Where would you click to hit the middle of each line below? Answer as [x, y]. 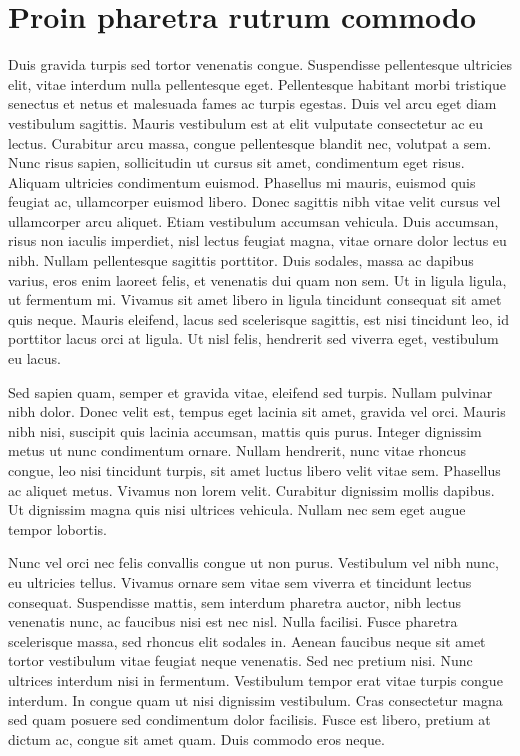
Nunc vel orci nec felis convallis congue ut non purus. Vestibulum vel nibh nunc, [253, 562]
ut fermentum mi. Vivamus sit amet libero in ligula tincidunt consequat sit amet [255, 299]
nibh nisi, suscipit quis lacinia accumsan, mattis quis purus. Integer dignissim [245, 430]
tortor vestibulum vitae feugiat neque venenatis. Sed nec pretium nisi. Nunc [240, 660]
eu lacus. [34, 358]
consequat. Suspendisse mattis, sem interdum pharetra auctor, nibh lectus [234, 601]
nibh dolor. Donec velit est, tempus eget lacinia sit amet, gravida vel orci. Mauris [257, 411]
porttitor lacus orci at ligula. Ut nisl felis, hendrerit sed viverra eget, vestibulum [253, 338]
